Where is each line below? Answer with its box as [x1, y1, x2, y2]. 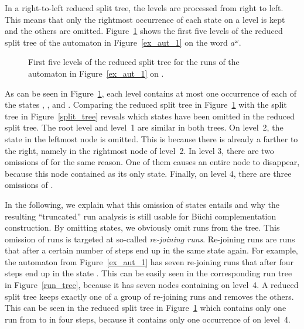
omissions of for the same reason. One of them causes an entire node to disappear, [5, 156, 300, 168]
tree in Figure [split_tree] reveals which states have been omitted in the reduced [5, 109, 295, 122]
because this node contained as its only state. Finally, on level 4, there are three [5, 167, 292, 179]
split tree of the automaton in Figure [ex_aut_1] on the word [5, 36, 228, 48]
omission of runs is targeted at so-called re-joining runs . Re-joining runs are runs [5, 232, 295, 245]
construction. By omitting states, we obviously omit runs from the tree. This [5, 221, 280, 234]
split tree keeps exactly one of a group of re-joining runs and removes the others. [5, 290, 294, 302]
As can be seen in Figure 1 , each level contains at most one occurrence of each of [5, 87, 296, 99]
